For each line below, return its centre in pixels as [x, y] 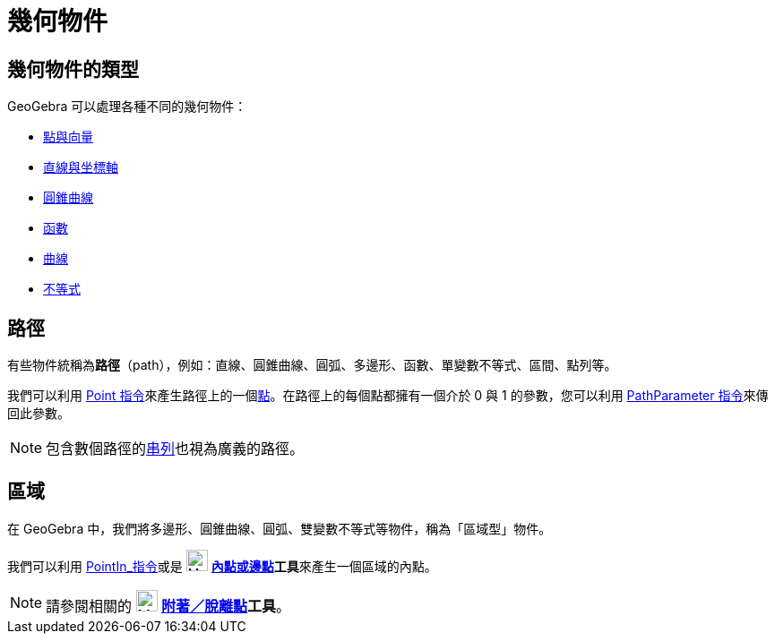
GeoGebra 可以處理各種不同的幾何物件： [127, 107]
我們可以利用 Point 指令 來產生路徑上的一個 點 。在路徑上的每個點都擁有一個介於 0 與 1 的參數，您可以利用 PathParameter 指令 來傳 [388, 396]
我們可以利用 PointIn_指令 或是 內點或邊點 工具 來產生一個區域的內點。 [222, 566]
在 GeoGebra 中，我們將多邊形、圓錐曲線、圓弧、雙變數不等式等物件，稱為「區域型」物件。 [280, 528]
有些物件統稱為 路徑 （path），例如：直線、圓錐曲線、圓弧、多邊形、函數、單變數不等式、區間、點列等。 [312, 365]
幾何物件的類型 [73, 69]
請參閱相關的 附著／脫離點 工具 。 [168, 606]
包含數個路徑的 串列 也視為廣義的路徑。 [175, 449]
